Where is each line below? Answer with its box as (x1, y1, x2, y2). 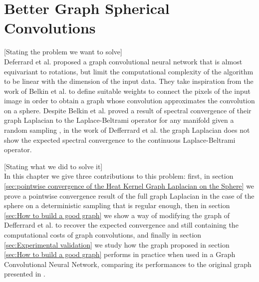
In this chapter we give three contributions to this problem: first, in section (4, 171, 234, 181)
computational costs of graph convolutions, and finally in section (4, 230, 202, 240)
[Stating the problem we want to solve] (4, 46, 122, 57)
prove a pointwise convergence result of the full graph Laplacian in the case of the (4, 190, 255, 201)
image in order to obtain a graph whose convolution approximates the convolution (4, 95, 255, 106)
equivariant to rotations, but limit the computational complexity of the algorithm (4, 66, 254, 76)
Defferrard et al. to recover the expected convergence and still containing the (4, 220, 239, 230)
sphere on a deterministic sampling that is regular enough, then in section (4, 200, 230, 211)
